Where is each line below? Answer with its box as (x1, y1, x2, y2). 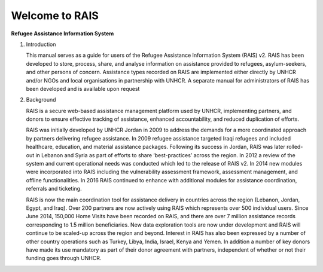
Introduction (26, 41, 56, 48)
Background (26, 96, 56, 103)
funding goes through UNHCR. (26, 255, 102, 262)
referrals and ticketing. (26, 185, 82, 192)
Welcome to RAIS (11, 9, 99, 22)
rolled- (286, 143, 303, 151)
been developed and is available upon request (26, 85, 140, 92)
